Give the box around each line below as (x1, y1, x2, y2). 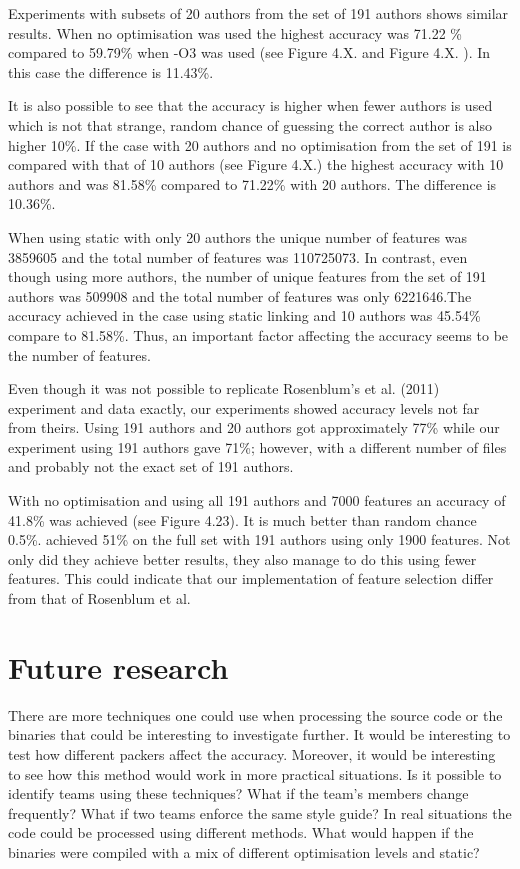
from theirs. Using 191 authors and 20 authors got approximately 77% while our (8, 417, 500, 438)
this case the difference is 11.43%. (8, 61, 214, 82)
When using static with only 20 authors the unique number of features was (8, 226, 468, 247)
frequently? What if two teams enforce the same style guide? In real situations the (8, 802, 512, 823)
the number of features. (8, 344, 151, 365)
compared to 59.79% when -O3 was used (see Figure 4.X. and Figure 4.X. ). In (8, 42, 491, 63)
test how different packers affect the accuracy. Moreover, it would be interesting (8, 743, 496, 764)
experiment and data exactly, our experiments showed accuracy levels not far (8, 397, 480, 418)
